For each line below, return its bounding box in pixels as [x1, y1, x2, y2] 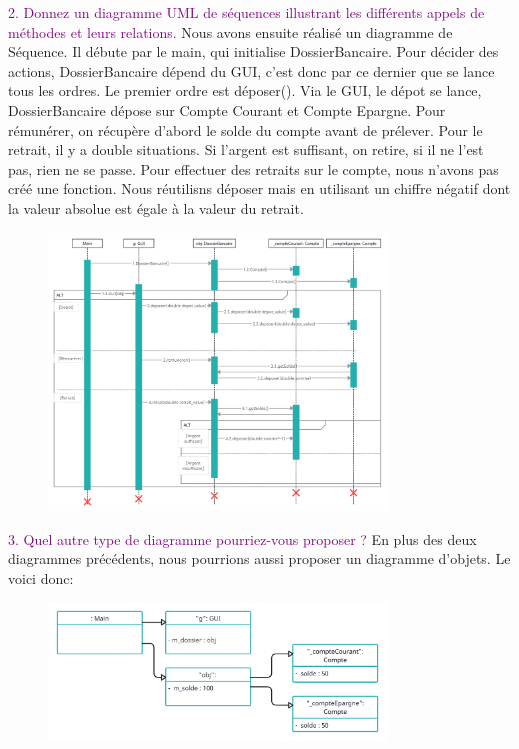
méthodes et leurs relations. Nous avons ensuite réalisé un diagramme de [8, 21, 453, 42]
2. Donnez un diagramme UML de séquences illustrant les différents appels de [8, 2, 485, 22]
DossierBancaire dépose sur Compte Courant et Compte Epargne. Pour [8, 99, 446, 120]
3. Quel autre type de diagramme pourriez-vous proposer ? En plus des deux [8, 528, 477, 549]
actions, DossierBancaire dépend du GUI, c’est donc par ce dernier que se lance [8, 60, 495, 81]
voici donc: [8, 567, 74, 588]
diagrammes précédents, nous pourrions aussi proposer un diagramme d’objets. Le [8, 548, 511, 569]
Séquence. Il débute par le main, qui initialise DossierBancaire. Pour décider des [8, 41, 499, 62]
